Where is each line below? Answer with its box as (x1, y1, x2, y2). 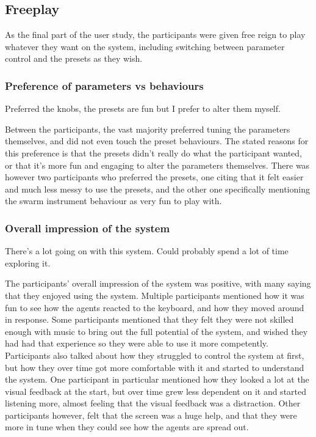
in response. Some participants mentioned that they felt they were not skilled (5, 313, 294, 326)
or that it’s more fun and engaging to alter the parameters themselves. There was (5, 158, 310, 171)
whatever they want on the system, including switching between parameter (5, 40, 285, 53)
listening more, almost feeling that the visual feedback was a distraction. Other (5, 397, 301, 409)
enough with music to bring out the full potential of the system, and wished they (5, 325, 308, 337)
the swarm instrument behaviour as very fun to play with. (5, 194, 222, 207)
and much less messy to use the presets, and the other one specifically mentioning (5, 182, 310, 195)
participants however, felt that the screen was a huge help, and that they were (5, 408, 297, 421)
